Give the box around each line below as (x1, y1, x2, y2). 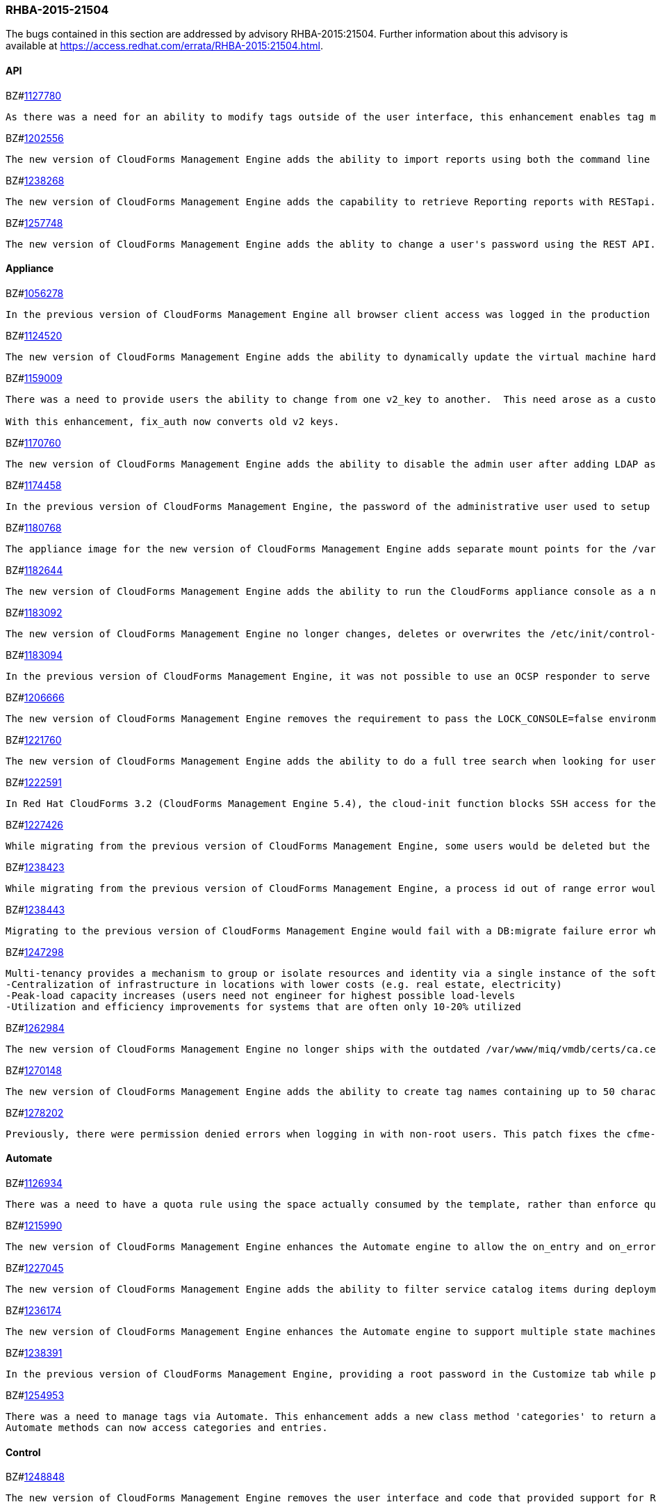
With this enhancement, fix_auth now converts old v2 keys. (6, 415, 340, 427)
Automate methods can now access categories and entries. (6, 1422, 328, 1434)
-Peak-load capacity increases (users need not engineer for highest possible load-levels (6, 989, 516, 1001)
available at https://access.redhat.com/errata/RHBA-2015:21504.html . (6, 40, 323, 52)
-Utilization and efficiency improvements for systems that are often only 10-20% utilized (6, 1000, 521, 1012)
